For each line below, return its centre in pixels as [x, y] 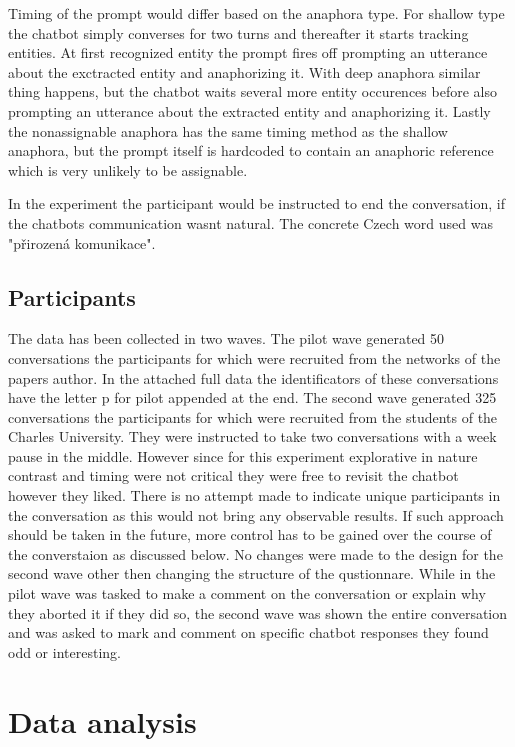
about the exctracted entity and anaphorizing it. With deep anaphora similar [244, 71]
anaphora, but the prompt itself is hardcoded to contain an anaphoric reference [251, 150]
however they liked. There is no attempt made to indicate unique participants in [254, 495]
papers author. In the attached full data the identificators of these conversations [253, 377]
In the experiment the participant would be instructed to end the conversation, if [256, 203]
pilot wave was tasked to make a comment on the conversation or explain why [247, 593]
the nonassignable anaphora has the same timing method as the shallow [228, 130]
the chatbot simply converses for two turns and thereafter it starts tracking [238, 32]
